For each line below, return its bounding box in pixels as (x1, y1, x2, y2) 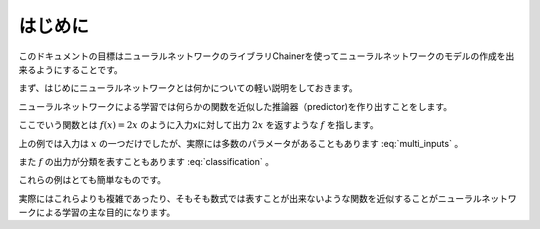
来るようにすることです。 (18, 63, 124, 75)
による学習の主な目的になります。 (35, 206, 176, 219)
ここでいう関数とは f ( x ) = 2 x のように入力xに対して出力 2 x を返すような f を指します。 (18, 119, 379, 131)
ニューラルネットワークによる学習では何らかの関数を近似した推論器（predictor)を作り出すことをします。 (18, 100, 453, 112)
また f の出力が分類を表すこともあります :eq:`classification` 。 (18, 155, 275, 167)
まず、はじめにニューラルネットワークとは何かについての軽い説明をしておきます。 (18, 82, 359, 94)
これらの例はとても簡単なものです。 (18, 174, 167, 186)
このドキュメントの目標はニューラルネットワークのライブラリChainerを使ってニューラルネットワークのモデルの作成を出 (18, 50, 515, 62)
